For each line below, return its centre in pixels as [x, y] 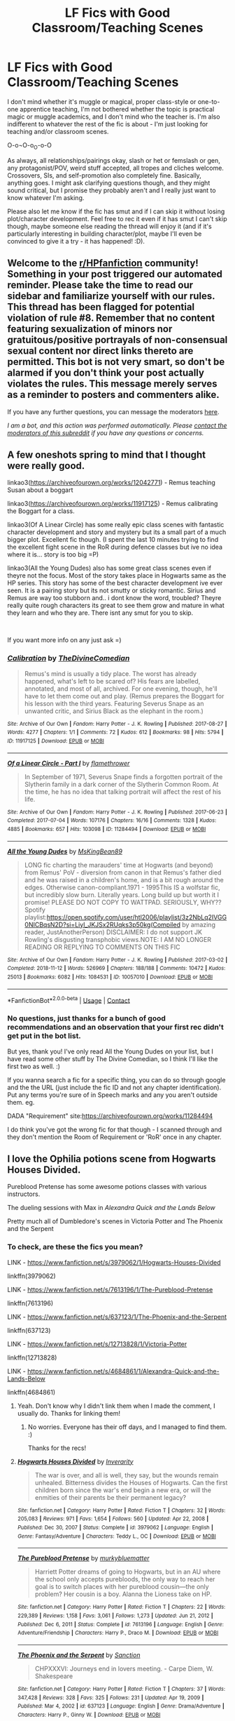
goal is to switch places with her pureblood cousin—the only [122, 1587]
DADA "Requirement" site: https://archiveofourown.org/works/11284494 [110, 1116]
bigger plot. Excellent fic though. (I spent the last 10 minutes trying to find [113, 540]
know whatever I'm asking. [46, 197]
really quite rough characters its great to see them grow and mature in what [116, 606]
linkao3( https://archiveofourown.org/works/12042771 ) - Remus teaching [111, 483]
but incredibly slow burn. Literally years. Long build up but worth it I [121, 895]
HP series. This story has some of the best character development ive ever [115, 583]
